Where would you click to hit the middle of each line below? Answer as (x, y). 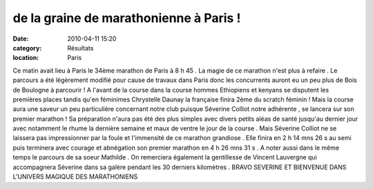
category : (27, 48)
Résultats (80, 48)
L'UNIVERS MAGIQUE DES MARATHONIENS (75, 177)
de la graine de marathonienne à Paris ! (127, 18)
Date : (21, 39)
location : (26, 58)
